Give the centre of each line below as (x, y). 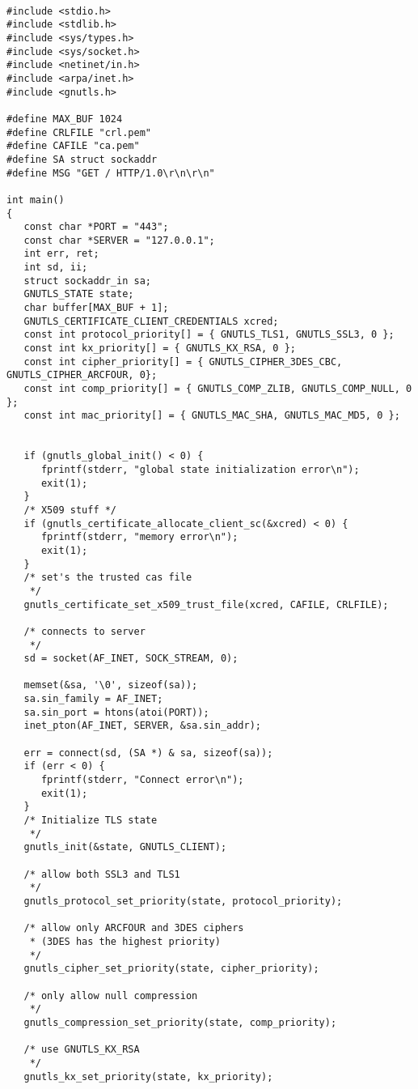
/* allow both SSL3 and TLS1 (102, 874)
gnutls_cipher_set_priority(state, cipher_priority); (171, 969)
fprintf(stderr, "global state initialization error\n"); (200, 469)
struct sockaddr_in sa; (87, 281)
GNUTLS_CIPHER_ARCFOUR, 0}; (82, 375)
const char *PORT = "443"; (96, 227)
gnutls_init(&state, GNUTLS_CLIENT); (125, 847)
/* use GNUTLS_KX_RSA (82, 1050)
